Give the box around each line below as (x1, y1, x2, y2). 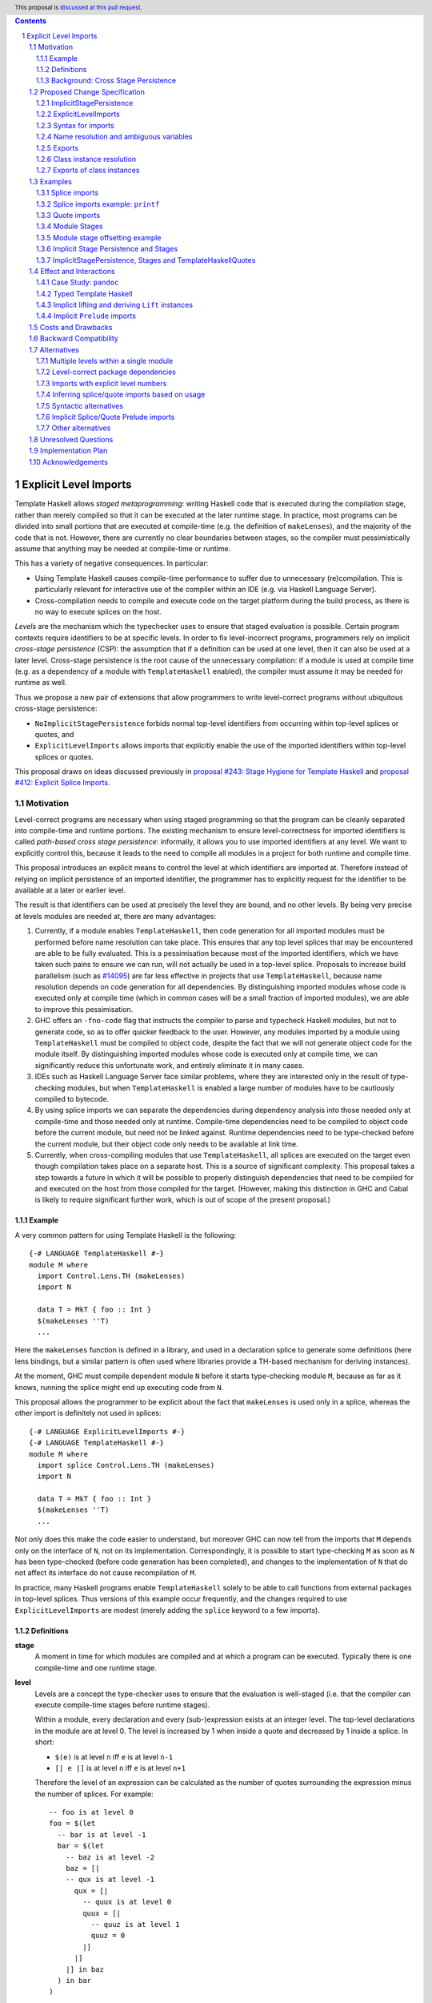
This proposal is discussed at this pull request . (14, 3, 143, 11)
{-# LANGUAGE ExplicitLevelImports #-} (29, 1427, 186, 1436)
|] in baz (65, 1965, 104, 1974)
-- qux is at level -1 (65, 1875, 155, 1884)
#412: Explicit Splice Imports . (14, 778, 110, 788)
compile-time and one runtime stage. (34, 1662, 158, 1672)
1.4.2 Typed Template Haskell (36, 288, 133, 298)
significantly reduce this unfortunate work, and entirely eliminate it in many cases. (34, 1060, 305, 1070)
